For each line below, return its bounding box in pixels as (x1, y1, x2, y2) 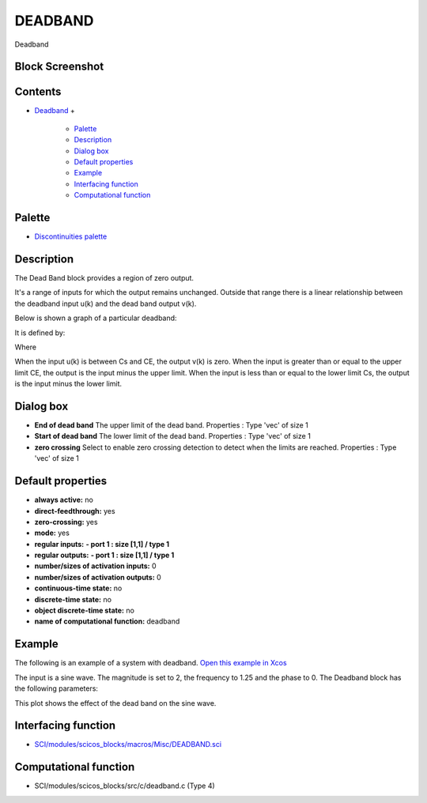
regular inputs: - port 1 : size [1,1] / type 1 (34, 539, 170, 549)
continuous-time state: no (34, 583, 123, 593)
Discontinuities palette (34, 232, 108, 241)
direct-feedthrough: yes (34, 506, 115, 515)
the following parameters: (14, 684, 99, 693)
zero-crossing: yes (34, 517, 98, 526)
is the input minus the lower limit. (14, 379, 123, 389)
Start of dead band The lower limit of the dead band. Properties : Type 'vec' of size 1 (34, 432, 312, 441)
